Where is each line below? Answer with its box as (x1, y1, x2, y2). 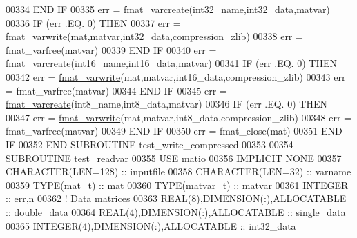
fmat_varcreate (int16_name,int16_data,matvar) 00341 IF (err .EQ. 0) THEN (6, 56, 337, 70)
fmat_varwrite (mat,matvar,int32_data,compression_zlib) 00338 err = (6, 29, 303, 43)
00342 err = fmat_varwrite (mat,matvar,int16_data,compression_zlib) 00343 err (6, 69, 346, 83)
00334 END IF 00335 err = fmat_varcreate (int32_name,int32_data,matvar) (6, 2, 330, 16)
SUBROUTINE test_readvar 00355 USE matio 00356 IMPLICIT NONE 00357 (6, 150, 342, 165)
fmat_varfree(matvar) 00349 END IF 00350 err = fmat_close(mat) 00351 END (6, 123, 342, 138)
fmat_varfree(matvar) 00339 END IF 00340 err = (6, 42, 217, 57)
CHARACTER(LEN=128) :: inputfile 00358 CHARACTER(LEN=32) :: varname (6, 164, 351, 179)
